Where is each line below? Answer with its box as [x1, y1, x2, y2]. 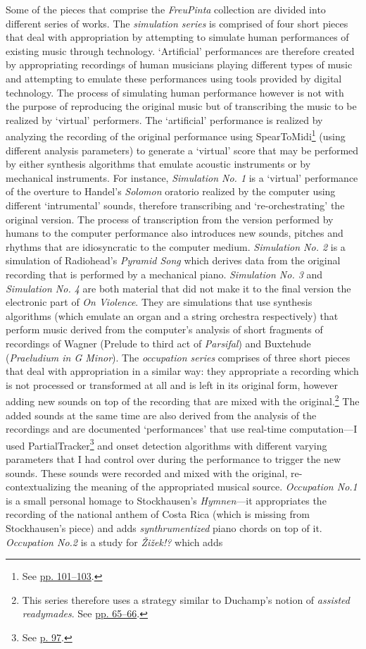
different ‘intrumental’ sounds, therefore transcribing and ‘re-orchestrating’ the [6, 197, 345, 212]
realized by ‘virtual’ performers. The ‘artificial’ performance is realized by [6, 112, 323, 127]
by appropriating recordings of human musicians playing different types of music [6, 57, 353, 72]
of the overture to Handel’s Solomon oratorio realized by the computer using [6, 184, 336, 199]
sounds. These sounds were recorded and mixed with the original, [6, 465, 288, 480]
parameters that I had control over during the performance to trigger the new [6, 451, 341, 466]
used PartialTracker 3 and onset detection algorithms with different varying [6, 435, 327, 452]
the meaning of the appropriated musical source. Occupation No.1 [74, 479, 358, 494]
